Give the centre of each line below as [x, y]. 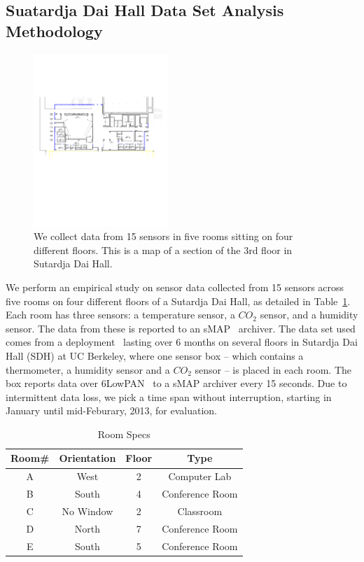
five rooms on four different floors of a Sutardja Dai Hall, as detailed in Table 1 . [178, 301]
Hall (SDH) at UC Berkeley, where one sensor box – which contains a [155, 355]
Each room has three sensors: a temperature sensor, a [120, 315]
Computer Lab [200, 476]
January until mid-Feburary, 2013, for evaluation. [112, 410]
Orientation [87, 458]
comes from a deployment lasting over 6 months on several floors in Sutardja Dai [182, 342]
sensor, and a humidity [309, 315]
